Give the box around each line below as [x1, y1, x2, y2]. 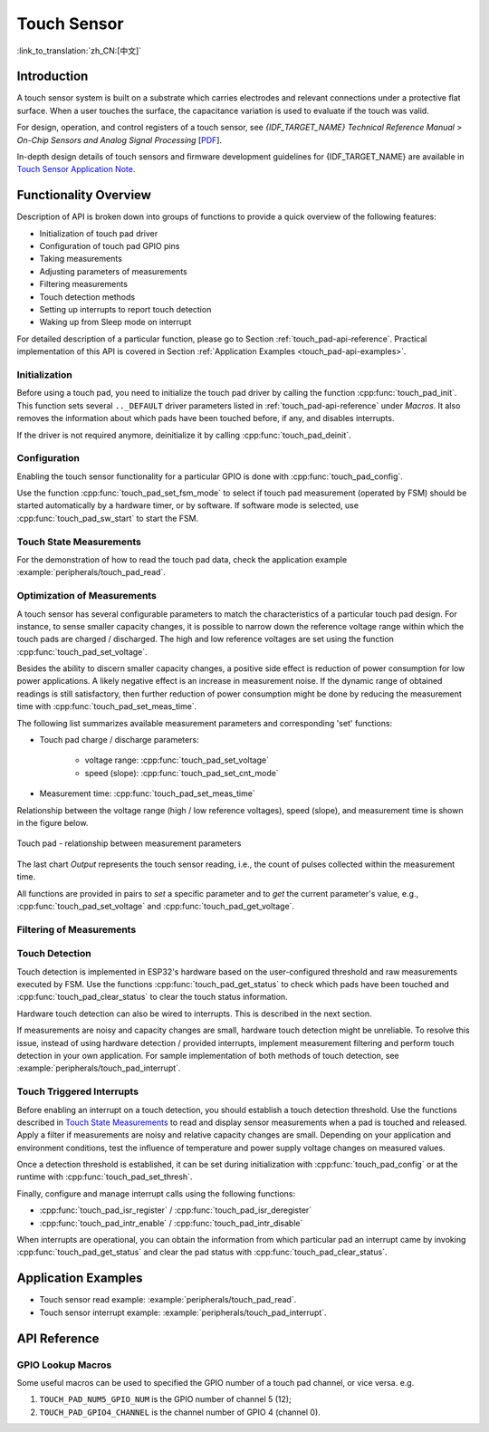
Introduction [16, 69, 89, 84]
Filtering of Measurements [16, 923, 137, 936]
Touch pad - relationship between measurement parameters [16, 838, 242, 849]
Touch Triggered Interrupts [16, 1085, 139, 1098]
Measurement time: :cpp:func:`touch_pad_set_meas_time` [39, 788, 255, 799]
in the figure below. [16, 817, 89, 828]
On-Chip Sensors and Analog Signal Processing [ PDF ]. [16, 134, 222, 145]
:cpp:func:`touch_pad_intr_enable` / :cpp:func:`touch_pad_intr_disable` [39, 1217, 303, 1228]
